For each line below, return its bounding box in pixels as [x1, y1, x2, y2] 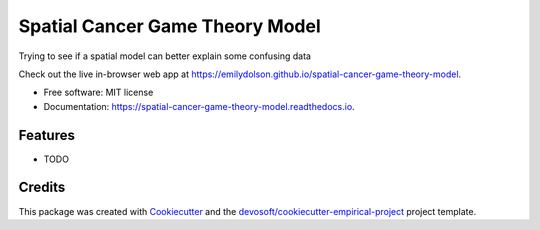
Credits [18, 179, 66, 196]
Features [18, 126, 75, 144]
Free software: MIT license [43, 86, 154, 99]
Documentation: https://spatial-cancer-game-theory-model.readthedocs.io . [43, 100, 355, 112]
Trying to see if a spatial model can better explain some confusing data [18, 50, 312, 62]
